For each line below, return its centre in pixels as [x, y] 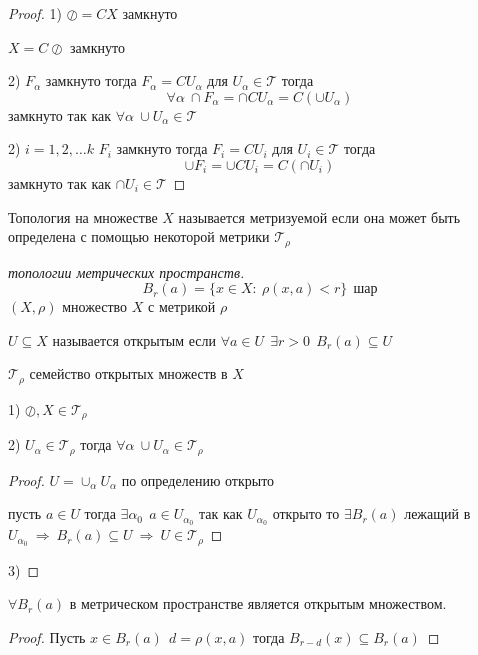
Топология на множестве [83, 216]
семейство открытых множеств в [128, 373]
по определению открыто [198, 479]
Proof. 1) [35, 13]
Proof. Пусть [47, 636]
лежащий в [437, 513]
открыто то [306, 513]
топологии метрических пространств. [126, 271]
